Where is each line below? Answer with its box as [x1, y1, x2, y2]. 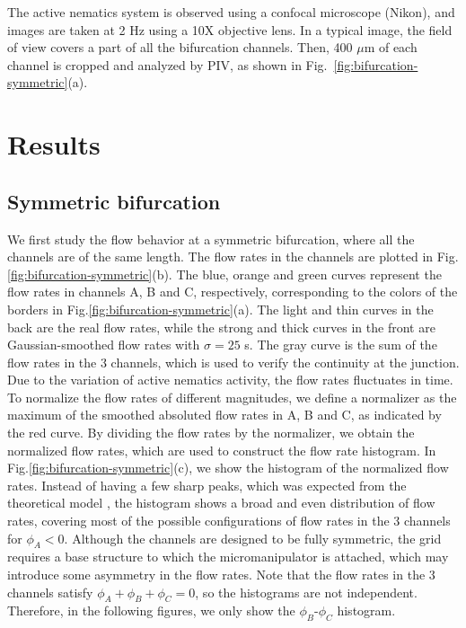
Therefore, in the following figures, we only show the [7, 601, 295, 620]
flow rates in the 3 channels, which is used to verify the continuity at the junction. [7, 352, 460, 371]
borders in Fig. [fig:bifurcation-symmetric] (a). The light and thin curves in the [7, 299, 434, 318]
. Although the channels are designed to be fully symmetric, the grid [64, 528, 442, 547]
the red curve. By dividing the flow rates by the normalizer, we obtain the [7, 423, 415, 442]
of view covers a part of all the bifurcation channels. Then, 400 [7, 38, 353, 57]
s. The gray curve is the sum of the [244, 335, 437, 354]
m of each [364, 38, 418, 57]
